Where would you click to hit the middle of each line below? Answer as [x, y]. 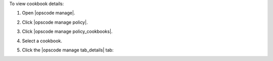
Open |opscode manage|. [49, 13]
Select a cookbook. [42, 41]
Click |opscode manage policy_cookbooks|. [67, 32]
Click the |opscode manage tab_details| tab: [68, 50]
